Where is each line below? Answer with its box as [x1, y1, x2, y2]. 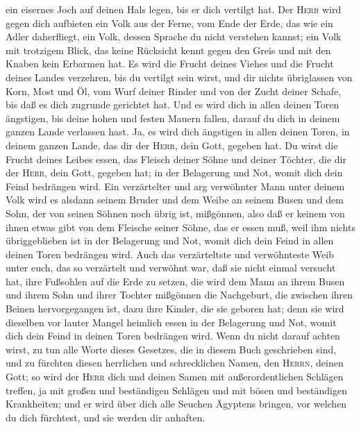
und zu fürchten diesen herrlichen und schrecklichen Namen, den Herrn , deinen [6, 355, 344, 370]
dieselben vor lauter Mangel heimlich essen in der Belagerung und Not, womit [6, 314, 337, 329]
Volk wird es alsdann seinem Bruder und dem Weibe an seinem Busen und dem [6, 192, 344, 207]
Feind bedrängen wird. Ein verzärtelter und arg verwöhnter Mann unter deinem [6, 178, 345, 193]
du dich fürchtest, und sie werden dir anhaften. [6, 410, 205, 424]
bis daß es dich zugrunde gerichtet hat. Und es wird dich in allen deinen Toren [6, 97, 339, 112]
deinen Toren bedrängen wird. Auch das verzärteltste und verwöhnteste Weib [6, 246, 334, 261]
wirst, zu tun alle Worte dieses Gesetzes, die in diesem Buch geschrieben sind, [6, 342, 337, 356]
